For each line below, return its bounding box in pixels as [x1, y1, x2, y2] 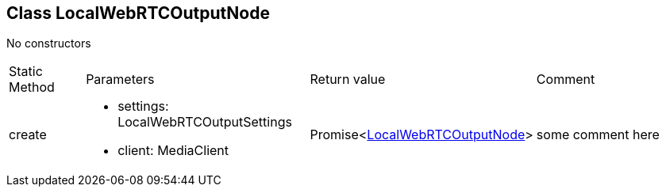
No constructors [6, 36, 91, 51]
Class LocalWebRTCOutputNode [6, 3, 270, 23]
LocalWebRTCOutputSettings [117, 114, 292, 131]
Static [9, 63, 43, 80]
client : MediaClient [117, 142, 229, 159]
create [9, 127, 47, 143]
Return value [310, 71, 386, 88]
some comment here [536, 127, 660, 143]
